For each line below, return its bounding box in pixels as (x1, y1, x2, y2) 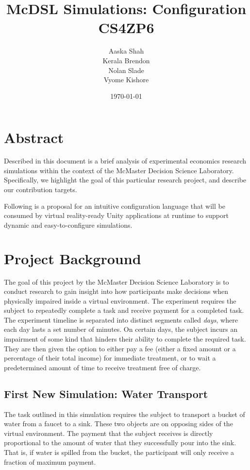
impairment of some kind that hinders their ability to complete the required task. (4, 334, 246, 344)
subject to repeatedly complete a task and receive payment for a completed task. (4, 305, 244, 315)
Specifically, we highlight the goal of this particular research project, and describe (4, 175, 247, 185)
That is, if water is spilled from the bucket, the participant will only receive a (4, 447, 234, 457)
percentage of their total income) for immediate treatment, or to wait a (4, 353, 216, 363)
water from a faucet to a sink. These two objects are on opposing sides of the (4, 418, 233, 429)
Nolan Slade (108, 65, 144, 75)
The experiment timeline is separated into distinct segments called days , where (4, 314, 238, 325)
